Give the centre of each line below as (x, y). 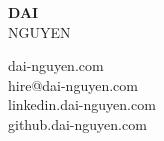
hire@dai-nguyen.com (73, 84)
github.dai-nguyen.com (77, 123)
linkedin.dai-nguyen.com (82, 104)
